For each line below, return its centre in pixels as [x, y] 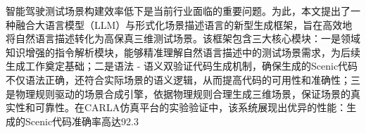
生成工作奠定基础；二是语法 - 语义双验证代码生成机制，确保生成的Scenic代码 [182, 66]
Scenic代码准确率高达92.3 [82, 121]
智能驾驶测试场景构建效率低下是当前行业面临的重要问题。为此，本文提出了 [178, 11]
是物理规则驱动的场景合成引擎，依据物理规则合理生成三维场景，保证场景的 [178, 93]
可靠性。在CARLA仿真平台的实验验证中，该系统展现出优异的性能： [191, 107]
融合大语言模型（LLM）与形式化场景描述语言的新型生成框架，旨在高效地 [184, 24]
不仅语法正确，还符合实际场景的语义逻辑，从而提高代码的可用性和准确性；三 [183, 79]
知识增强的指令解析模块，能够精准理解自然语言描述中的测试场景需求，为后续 [183, 52]
